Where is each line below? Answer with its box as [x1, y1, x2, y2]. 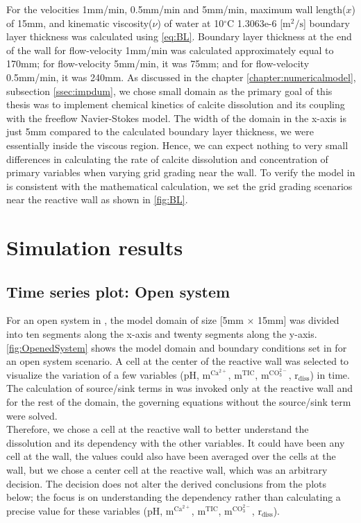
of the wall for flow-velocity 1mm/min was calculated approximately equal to [6, 42, 334, 57]
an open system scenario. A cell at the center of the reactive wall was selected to [6, 354, 349, 368]
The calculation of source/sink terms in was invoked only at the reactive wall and [6, 381, 353, 395]
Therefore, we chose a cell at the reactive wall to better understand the [6, 422, 309, 436]
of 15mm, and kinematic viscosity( [6, 15, 153, 30]
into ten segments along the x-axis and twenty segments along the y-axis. [6, 327, 317, 341]
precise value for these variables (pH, [6, 503, 163, 517]
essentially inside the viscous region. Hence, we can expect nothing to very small [6, 137, 349, 152]
